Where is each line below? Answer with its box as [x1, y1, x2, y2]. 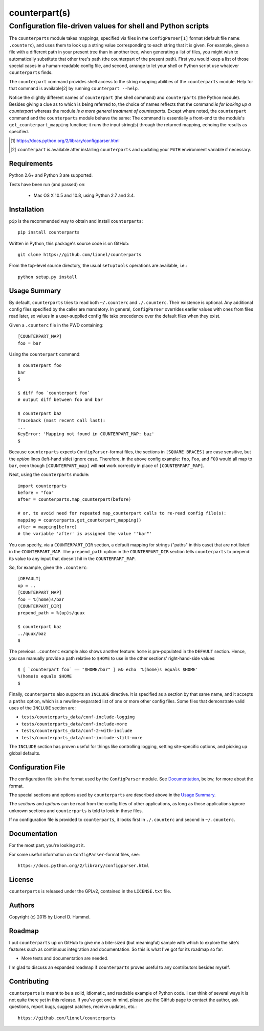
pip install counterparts [18, 230, 80, 235]
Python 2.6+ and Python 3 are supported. [9, 172, 93, 178]
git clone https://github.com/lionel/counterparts [18, 252, 142, 258]
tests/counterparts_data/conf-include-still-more [21, 735, 143, 740]
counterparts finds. [9, 70, 53, 75]
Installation [9, 205, 44, 213]
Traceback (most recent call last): [18, 418, 106, 423]
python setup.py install [18, 274, 77, 280]
